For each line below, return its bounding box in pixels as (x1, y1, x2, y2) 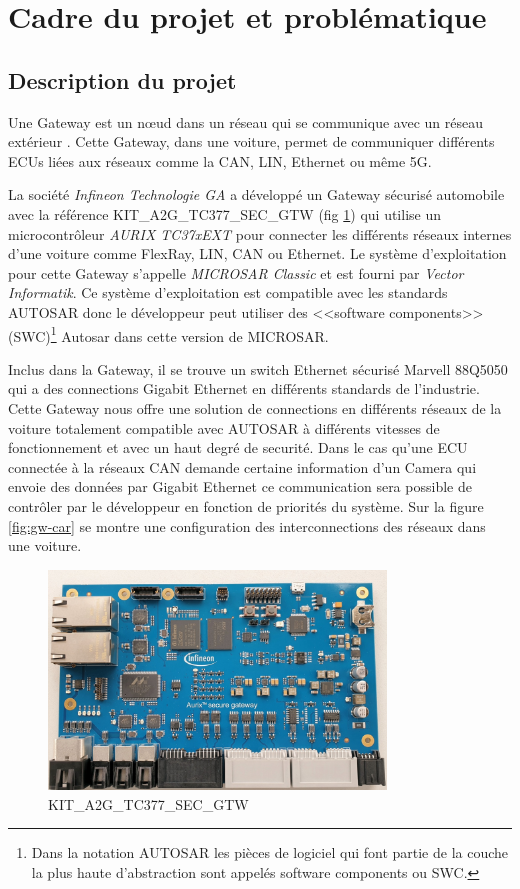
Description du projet (8, 64, 237, 95)
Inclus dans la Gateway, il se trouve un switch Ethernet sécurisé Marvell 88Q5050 (8, 358, 508, 379)
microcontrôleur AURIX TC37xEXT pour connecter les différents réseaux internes (8, 223, 512, 244)
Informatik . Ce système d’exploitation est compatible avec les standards (8, 282, 448, 303)
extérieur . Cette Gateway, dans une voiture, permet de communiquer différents (8, 131, 495, 152)
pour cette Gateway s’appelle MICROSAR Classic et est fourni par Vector (8, 262, 464, 283)
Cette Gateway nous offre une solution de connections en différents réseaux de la (8, 397, 502, 418)
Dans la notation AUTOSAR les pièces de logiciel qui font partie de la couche (31, 842, 509, 863)
